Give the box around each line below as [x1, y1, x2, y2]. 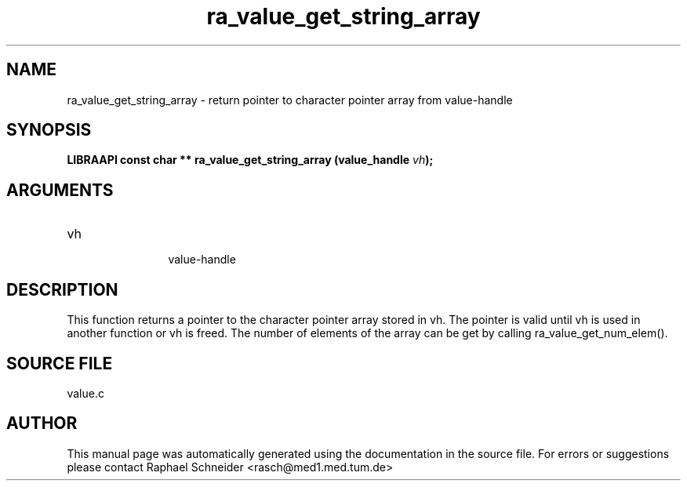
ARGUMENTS [6, 180, 114, 200]
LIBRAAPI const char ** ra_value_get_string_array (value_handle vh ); [67, 153, 434, 167]
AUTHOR [6, 413, 78, 434]
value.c [67, 386, 104, 400]
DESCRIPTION [6, 279, 118, 300]
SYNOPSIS [6, 120, 92, 140]
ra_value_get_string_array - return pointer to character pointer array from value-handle [67, 93, 513, 107]
